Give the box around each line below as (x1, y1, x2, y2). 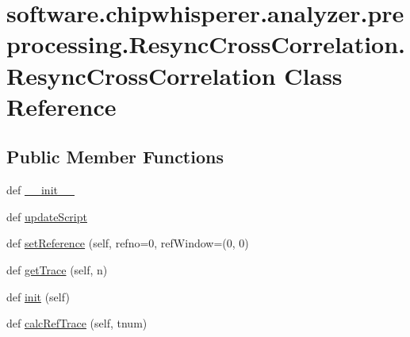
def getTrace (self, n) (6, 261, 108, 278)
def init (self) (6, 288, 70, 304)
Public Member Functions (6, 144, 224, 169)
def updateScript (6, 208, 87, 224)
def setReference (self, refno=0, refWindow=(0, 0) (6, 235, 249, 251)
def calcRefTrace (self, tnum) (6, 315, 148, 331)
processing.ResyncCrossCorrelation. (6, 28, 406, 60)
